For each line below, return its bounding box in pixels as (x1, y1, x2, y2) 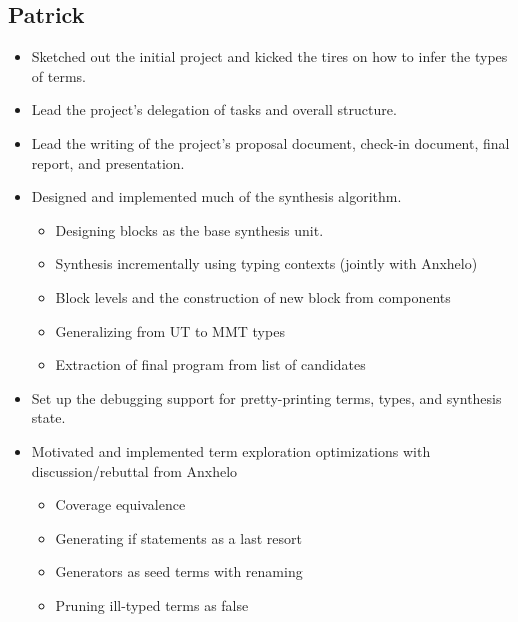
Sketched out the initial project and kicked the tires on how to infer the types (31, 46, 508, 67)
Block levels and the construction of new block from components (55, 286, 451, 307)
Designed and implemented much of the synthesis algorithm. (31, 186, 402, 207)
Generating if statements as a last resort (55, 527, 302, 548)
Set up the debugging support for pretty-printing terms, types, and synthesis (31, 387, 502, 408)
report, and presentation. (31, 152, 185, 173)
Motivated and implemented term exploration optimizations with (31, 440, 431, 461)
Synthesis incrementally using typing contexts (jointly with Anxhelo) (55, 253, 478, 274)
